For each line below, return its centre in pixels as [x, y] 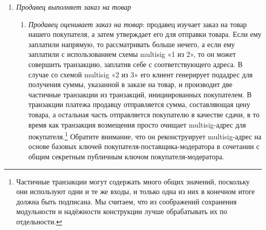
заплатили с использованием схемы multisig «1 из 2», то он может [132, 54]
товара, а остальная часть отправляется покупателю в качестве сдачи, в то [144, 114]
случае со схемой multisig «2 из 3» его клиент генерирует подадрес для [140, 74]
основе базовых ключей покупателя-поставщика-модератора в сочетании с [144, 146]
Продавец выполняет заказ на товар [74, 7]
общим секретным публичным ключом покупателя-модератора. [126, 156]
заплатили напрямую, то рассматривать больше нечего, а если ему [132, 44]
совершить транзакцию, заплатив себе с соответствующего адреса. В [136, 64]
